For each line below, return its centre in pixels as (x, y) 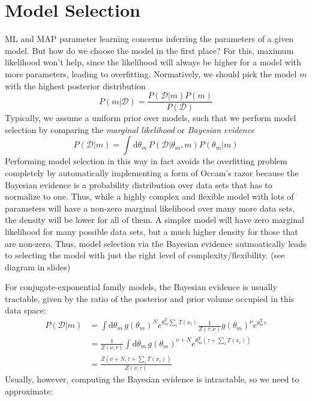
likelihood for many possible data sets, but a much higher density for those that (151, 231)
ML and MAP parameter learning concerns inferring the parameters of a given (149, 39)
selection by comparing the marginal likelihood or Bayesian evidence (130, 129)
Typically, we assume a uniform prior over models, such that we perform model (151, 118)
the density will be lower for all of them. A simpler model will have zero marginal (154, 220)
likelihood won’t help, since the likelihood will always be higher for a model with (153, 62)
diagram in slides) (38, 266)
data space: (25, 310)
